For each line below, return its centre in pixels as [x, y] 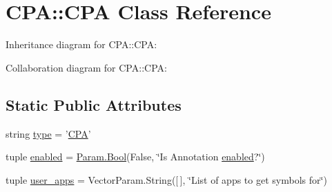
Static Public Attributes [94, 104]
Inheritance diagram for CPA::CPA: [81, 44]
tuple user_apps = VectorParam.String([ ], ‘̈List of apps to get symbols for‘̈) [166, 179]
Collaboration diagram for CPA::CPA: [86, 67]
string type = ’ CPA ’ [48, 133]
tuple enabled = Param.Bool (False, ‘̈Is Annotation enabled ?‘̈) [135, 157]
